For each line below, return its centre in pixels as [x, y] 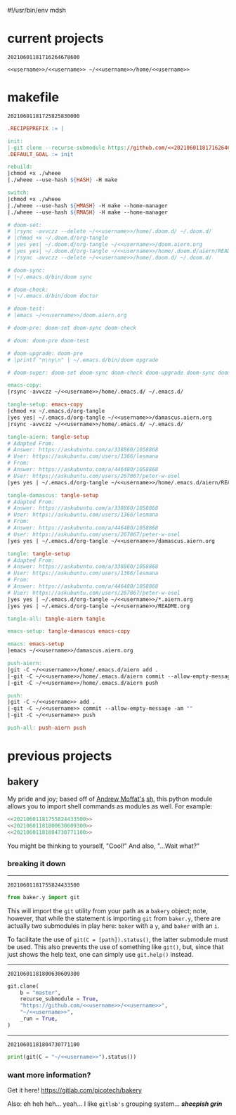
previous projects [60, 756]
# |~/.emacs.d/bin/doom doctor [53, 296]
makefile [33, 97]
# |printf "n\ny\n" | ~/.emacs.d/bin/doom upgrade [83, 360]
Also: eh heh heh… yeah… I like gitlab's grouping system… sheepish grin [115, 1104]
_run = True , [39, 1019]
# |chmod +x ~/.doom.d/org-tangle [58, 238]
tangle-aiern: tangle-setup [48, 437]
